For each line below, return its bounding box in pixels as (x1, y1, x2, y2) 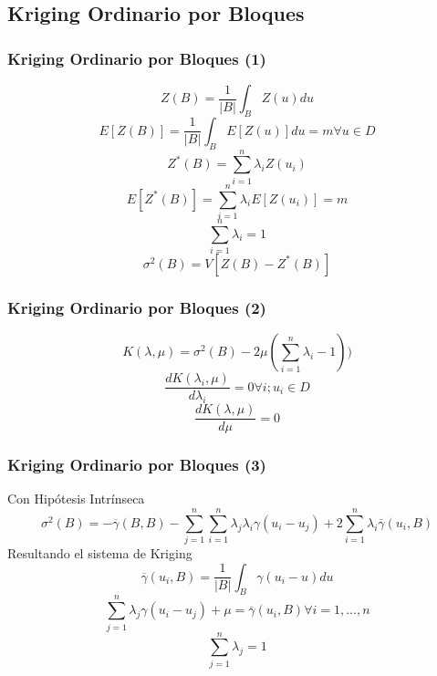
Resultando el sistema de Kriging (7, 544, 192, 563)
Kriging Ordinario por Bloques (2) (7, 296, 266, 318)
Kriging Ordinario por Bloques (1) (7, 47, 266, 69)
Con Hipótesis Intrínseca (7, 489, 145, 508)
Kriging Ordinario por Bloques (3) (7, 453, 266, 476)
